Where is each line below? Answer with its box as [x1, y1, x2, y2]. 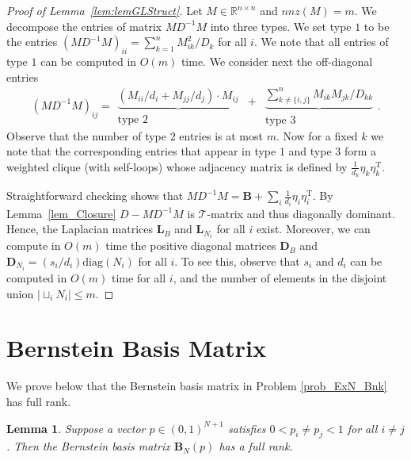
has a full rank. [219, 438, 293, 454]
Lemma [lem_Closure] [6, 205, 116, 221]
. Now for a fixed [276, 127, 358, 144]
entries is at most [179, 127, 263, 144]
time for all [112, 270, 166, 286]
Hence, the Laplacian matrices [6, 220, 154, 237]
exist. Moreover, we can [256, 220, 371, 237]
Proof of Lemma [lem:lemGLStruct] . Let [6, 2, 203, 18]
